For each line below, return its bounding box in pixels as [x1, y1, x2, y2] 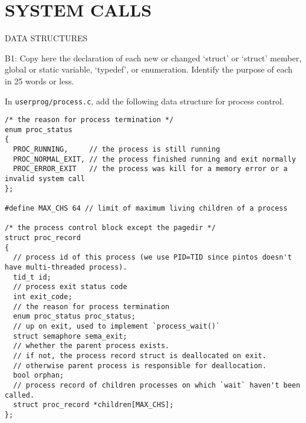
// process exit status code [13, 283, 127, 291]
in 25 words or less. [5, 74, 74, 87]
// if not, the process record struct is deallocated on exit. [13, 351, 266, 360]
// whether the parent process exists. [13, 342, 170, 350]
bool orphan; [13, 371, 64, 380]
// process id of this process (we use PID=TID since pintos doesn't [13, 253, 292, 262]
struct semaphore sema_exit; [13, 332, 127, 340]
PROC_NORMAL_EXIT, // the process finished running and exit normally [13, 155, 296, 163]
